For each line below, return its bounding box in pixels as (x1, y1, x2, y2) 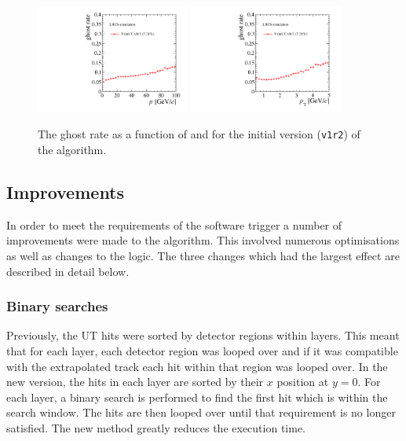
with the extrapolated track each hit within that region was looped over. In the (6, 358, 388, 374)
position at (276, 373, 329, 390)
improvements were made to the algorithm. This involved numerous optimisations (6, 232, 400, 248)
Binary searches (6, 296, 108, 316)
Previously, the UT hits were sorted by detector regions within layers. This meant (6, 327, 400, 344)
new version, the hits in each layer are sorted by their (6, 373, 264, 390)
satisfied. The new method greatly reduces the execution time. (6, 420, 305, 436)
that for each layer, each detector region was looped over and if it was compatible (6, 343, 398, 359)
